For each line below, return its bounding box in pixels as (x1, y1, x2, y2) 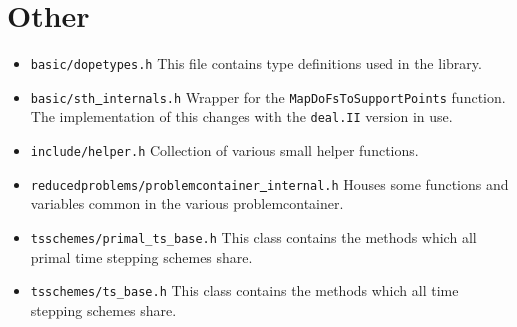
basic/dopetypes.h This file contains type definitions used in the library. (30, 53, 482, 74)
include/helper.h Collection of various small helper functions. (30, 140, 419, 161)
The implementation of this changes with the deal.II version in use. (30, 106, 453, 127)
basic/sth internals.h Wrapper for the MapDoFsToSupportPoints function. (30, 86, 506, 107)
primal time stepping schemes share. (30, 246, 253, 267)
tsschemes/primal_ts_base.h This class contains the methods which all (30, 227, 477, 247)
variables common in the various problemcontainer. (30, 193, 344, 214)
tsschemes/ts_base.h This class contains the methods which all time (30, 280, 459, 301)
